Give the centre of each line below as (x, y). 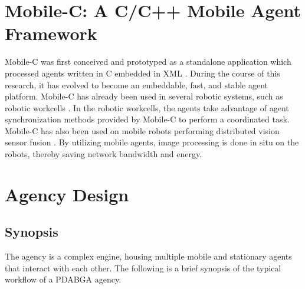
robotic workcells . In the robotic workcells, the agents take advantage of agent (147, 107)
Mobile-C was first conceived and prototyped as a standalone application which (148, 62)
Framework (51, 33)
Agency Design (67, 194)
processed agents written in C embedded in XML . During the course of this (142, 73)
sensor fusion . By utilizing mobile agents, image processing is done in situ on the (152, 142)
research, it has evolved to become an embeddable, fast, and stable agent (137, 84)
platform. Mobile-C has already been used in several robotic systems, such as (144, 96)
